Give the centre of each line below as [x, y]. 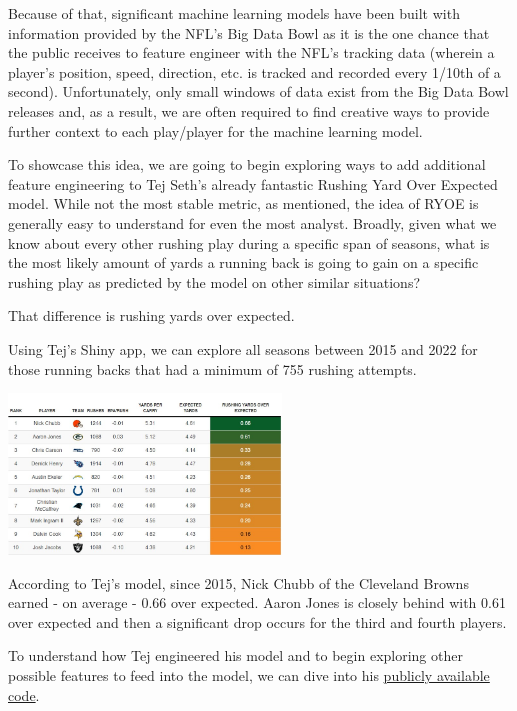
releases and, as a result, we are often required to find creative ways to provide [249, 110]
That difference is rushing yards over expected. [151, 315]
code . [24, 694]
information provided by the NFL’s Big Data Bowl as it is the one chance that [249, 32]
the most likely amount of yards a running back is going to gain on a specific [243, 262]
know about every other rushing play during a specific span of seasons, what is [249, 242]
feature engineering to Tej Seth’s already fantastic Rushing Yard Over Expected [253, 183]
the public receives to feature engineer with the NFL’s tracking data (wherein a [251, 52]
